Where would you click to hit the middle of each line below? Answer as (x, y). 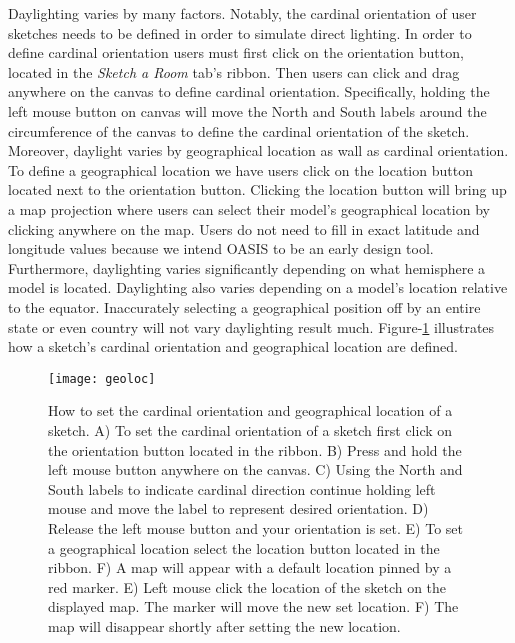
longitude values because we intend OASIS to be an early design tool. (221, 248)
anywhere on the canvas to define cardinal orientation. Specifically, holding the (249, 91)
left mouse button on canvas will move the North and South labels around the (247, 110)
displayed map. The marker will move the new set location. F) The (253, 606)
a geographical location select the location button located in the (244, 547)
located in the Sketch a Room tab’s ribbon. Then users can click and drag (234, 71)
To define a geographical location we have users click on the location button (240, 169)
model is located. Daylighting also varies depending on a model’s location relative (258, 287)
